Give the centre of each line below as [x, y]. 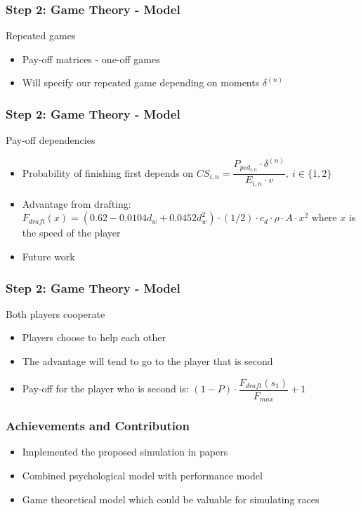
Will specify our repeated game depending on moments [141, 82]
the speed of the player [71, 233]
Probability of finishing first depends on [108, 172]
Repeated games [41, 35]
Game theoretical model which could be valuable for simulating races [171, 499]
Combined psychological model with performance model [142, 475]
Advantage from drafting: [77, 203]
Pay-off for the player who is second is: [105, 389]
